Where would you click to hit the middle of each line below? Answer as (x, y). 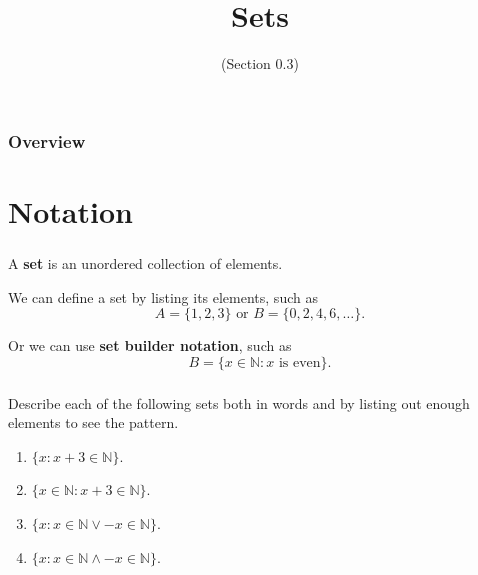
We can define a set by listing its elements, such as (163, 296)
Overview (47, 140)
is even (299, 362)
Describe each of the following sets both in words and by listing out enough (239, 402)
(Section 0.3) (260, 63)
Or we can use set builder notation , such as (150, 345)
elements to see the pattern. (93, 422)
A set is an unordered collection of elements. (145, 262)
